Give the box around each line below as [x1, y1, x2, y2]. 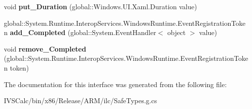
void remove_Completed [4, 43, 86, 54]
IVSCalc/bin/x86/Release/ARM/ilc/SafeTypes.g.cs [4, 95, 157, 106]
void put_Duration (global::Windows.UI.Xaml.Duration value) [4, 1, 197, 11]
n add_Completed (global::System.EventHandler [4, 27, 156, 37]
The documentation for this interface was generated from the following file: [4, 79, 227, 89]
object [167, 27, 186, 37]
